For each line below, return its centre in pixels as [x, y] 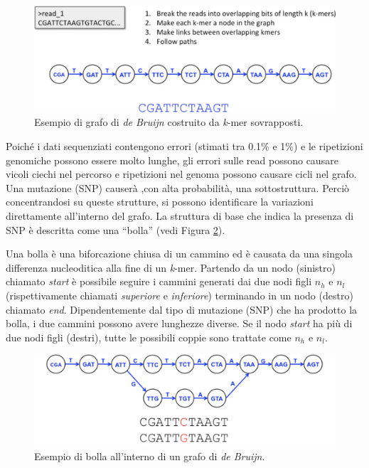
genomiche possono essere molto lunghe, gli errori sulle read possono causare [172, 160]
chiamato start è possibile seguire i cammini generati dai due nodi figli [159, 281]
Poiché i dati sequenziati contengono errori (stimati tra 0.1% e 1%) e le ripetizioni [184, 146]
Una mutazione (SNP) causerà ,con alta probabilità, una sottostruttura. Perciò [178, 187]
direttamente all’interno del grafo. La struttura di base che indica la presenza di [180, 216]
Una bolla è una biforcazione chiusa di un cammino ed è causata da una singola [179, 254]
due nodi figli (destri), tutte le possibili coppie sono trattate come [149, 337]
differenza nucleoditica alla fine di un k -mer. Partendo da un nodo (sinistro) [171, 267]
